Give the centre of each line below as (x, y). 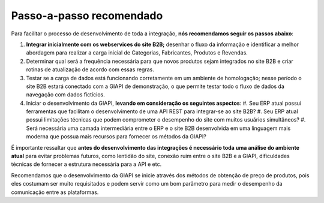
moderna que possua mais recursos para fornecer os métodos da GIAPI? (116, 137)
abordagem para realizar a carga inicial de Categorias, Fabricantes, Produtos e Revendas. (137, 53)
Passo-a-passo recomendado (87, 16)
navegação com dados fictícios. (65, 95)
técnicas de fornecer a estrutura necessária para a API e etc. (86, 164)
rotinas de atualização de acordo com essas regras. (90, 69)
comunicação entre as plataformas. (55, 192)
